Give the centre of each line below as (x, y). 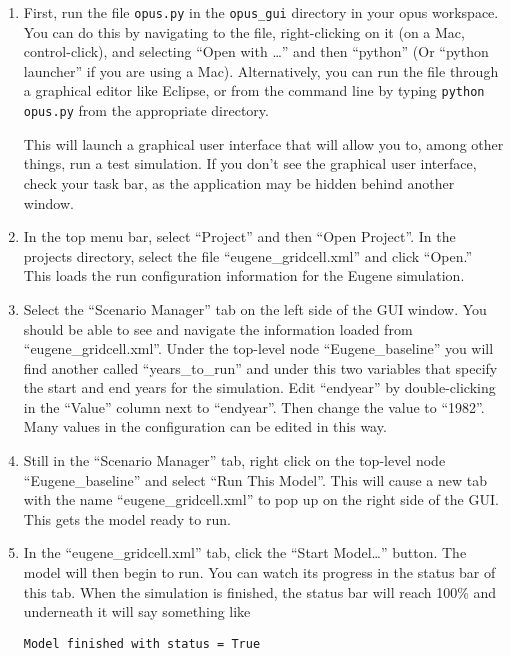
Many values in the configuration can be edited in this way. (205, 426)
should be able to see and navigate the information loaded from (218, 328)
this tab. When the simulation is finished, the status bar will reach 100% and (260, 591)
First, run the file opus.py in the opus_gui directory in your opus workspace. (261, 12)
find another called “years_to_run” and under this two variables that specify (260, 367)
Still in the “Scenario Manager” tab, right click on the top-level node (234, 460)
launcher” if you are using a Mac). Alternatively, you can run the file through (261, 70)
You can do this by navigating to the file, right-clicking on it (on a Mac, (244, 31)
